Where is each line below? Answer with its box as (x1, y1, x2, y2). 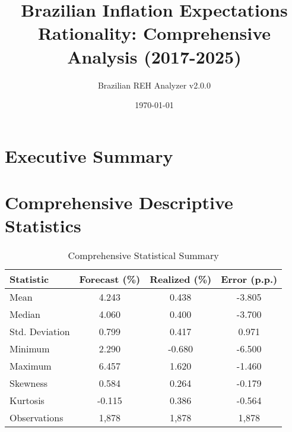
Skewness (9, 376, 48, 390)
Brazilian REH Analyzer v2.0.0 (97, 78, 211, 91)
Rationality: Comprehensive (37, 21, 271, 45)
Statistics (5, 213, 81, 238)
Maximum (9, 359, 52, 373)
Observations (9, 411, 64, 425)
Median (9, 307, 41, 321)
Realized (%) (150, 272, 212, 286)
